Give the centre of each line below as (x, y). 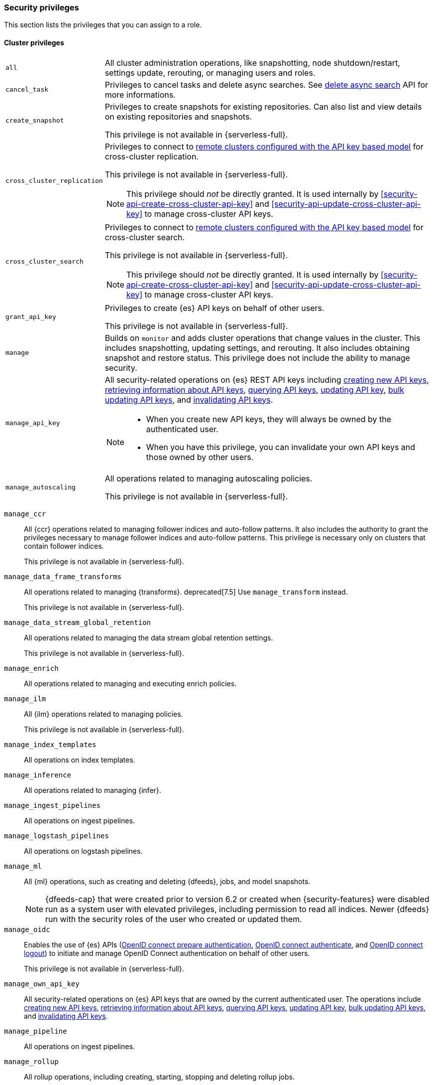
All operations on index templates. (80, 760)
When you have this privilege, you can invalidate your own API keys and (281, 447)
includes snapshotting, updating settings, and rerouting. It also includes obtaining (257, 348)
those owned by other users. (200, 457)
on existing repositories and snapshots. (178, 116)
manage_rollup (31, 1061)
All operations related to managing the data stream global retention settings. (149, 637)
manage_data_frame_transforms (63, 576)
